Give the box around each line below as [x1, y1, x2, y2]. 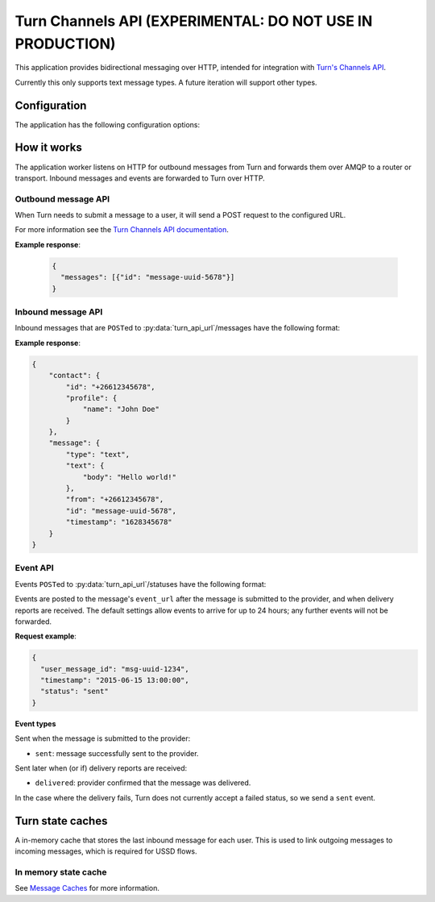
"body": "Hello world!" [82, 472, 177, 481]
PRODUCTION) [14, 35, 116, 52]
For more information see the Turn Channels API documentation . [14, 225, 229, 235]
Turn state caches [14, 814, 108, 828]
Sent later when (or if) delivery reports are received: [14, 763, 188, 773]
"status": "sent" [40, 687, 109, 696]
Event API [14, 563, 54, 574]
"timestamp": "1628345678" [65, 518, 172, 527]
